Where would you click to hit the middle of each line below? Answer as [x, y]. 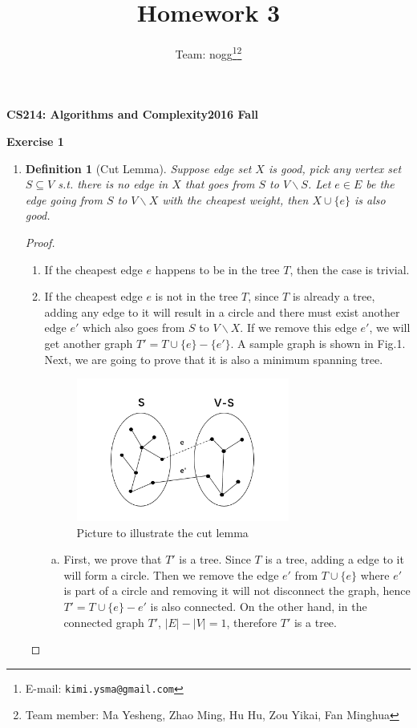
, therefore [252, 622]
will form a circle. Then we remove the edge [171, 574]
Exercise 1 [35, 141]
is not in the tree [196, 296]
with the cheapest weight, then [235, 199]
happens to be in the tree [217, 269]
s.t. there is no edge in [113, 184]
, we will [390, 328]
